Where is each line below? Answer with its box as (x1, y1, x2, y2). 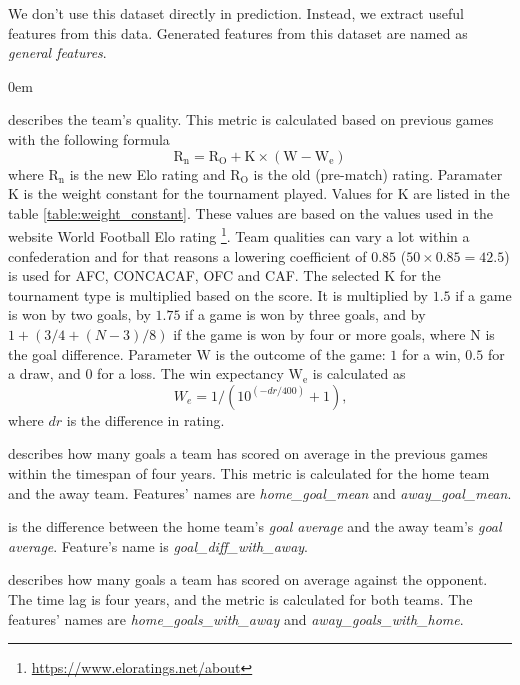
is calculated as (312, 363, 406, 384)
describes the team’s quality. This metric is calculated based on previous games (8, 109, 494, 130)
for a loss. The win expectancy (97, 363, 284, 384)
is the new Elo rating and (69, 163, 226, 184)
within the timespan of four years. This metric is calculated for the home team (8, 462, 490, 483)
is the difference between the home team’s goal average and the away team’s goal (8, 516, 502, 537)
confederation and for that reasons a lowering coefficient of (8, 245, 367, 266)
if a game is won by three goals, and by (185, 304, 426, 325)
